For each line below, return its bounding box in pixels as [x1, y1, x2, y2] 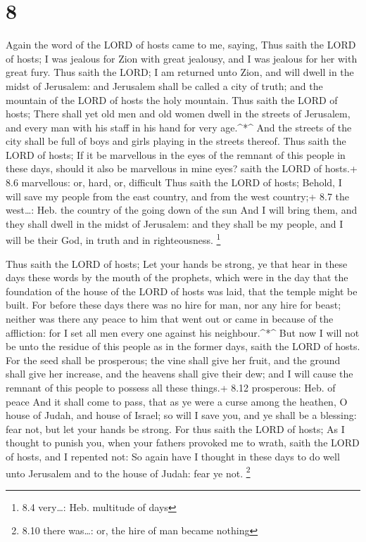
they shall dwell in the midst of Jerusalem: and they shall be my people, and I [6, 216, 343, 231]
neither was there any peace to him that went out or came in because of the [6, 311, 334, 326]
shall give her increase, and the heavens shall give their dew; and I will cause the [6, 366, 353, 381]
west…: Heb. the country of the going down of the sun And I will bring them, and [6, 202, 358, 217]
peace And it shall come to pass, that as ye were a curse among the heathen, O [6, 394, 348, 408]
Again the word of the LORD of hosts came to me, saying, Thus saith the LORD [6, 37, 356, 52]
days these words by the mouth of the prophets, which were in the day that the [6, 270, 348, 285]
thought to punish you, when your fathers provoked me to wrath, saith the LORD [6, 435, 360, 450]
